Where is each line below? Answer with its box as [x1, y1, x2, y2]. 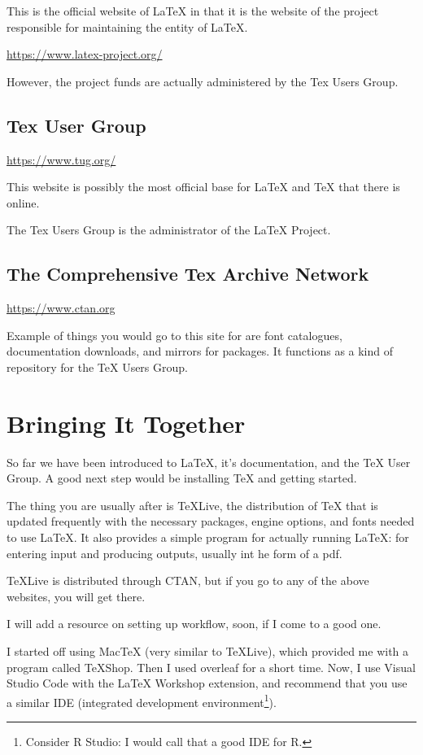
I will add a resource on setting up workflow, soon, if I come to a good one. [7, 615, 382, 632]
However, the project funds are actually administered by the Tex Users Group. [7, 72, 399, 89]
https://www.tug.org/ [7, 151, 116, 168]
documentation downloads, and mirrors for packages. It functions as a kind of [7, 343, 394, 360]
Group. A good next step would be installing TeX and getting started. [7, 469, 357, 487]
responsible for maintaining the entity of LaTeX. [7, 18, 248, 35]
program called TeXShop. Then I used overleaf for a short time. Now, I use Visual [7, 658, 416, 675]
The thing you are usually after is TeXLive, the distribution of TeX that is [7, 496, 378, 513]
